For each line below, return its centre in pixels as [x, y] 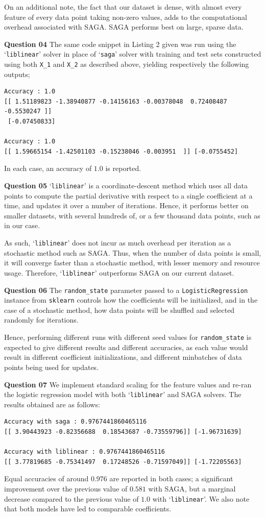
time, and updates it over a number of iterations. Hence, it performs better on [126, 205]
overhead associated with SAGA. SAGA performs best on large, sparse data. [124, 27]
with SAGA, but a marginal [192, 488]
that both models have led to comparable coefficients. [88, 509]
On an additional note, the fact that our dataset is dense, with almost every [123, 7]
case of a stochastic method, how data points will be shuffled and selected [119, 310]
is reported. [123, 168]
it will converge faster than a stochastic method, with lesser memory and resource [132, 263]
